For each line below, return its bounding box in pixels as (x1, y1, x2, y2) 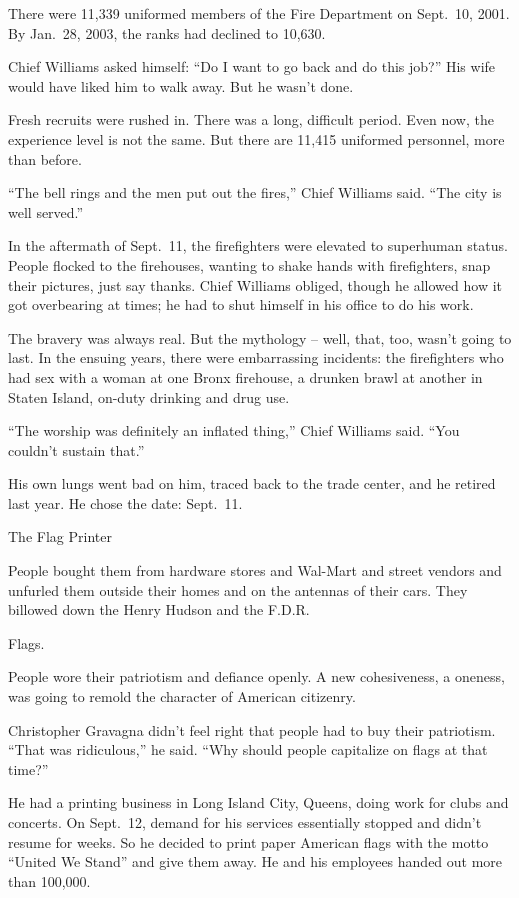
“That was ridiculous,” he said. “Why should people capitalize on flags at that (8, 739, 488, 760)
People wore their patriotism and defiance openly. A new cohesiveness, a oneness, (8, 666, 505, 687)
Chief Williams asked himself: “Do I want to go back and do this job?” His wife (8, 56, 496, 77)
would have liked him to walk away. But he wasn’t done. (8, 75, 354, 96)
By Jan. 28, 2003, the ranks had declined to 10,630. (8, 22, 326, 43)
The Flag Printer (8, 526, 112, 547)
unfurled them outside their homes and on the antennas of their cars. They (8, 579, 468, 600)
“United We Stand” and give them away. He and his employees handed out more (8, 851, 503, 872)
